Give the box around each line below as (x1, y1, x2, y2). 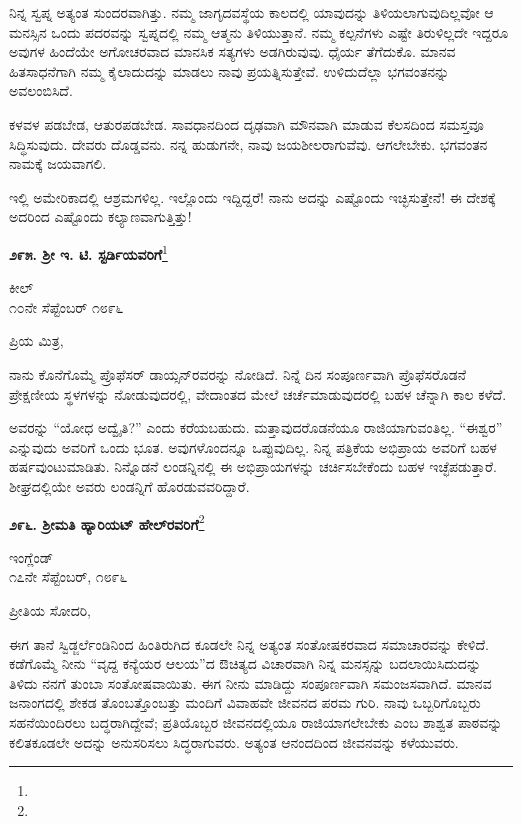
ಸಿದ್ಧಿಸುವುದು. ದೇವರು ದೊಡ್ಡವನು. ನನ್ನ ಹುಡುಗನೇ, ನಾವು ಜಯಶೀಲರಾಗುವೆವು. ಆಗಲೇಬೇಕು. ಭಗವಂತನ (9, 133, 488, 154)
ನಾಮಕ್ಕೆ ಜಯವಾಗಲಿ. (9, 153, 107, 174)
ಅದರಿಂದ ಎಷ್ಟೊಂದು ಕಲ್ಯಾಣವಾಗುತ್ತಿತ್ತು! (9, 206, 192, 227)
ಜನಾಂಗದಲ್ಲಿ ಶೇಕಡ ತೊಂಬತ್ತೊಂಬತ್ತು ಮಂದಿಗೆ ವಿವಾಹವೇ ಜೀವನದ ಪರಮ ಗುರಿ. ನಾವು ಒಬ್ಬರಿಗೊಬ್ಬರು (9, 692, 481, 713)
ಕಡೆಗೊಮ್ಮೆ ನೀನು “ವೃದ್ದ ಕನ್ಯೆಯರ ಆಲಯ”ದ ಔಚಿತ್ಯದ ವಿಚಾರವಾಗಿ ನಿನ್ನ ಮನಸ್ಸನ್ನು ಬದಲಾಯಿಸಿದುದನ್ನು (9, 653, 482, 674)
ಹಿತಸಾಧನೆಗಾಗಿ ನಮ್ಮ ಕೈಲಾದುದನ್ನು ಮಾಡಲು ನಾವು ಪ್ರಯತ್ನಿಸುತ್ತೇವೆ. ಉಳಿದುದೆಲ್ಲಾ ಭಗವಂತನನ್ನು (9, 60, 450, 81)
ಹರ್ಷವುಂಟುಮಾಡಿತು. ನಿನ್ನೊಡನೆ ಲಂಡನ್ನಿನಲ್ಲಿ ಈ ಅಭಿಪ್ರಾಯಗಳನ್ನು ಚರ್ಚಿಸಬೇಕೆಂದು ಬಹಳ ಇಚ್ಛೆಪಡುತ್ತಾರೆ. (9, 456, 497, 477)
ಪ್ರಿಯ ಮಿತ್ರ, (9, 330, 64, 351)
